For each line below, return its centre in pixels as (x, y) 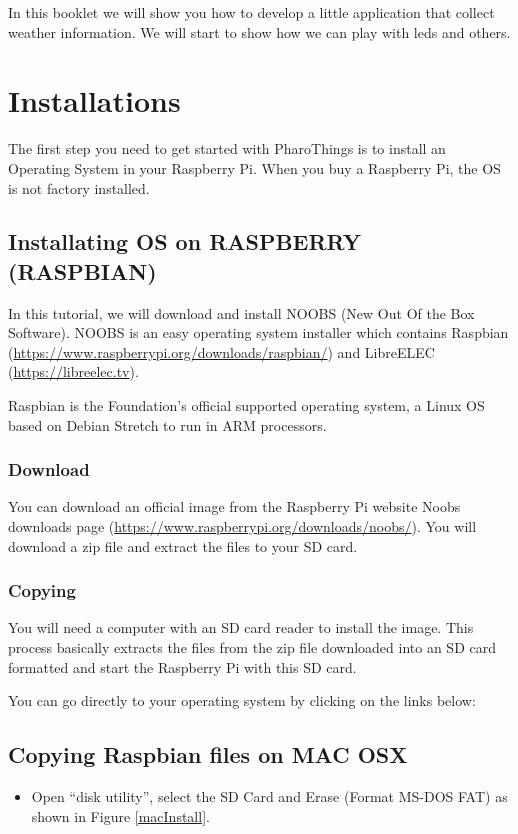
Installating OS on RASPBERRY (184, 241)
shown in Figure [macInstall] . (120, 815)
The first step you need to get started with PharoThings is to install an (227, 148)
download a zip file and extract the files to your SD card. (183, 545)
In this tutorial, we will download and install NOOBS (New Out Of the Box (241, 312)
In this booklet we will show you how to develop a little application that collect (251, 12)
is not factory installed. (79, 187)
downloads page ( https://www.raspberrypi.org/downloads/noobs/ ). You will (242, 526)
